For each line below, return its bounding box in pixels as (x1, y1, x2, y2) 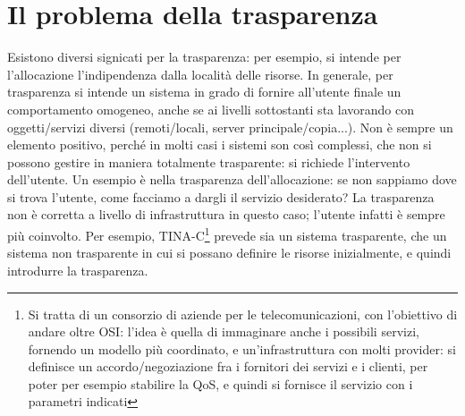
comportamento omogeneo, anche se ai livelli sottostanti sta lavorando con (7, 99, 414, 118)
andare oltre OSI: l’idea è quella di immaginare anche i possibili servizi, (28, 322, 419, 341)
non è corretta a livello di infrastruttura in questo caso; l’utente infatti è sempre (7, 205, 445, 224)
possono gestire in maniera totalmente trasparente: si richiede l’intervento (7, 152, 410, 171)
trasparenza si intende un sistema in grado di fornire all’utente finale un (7, 82, 402, 101)
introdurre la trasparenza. (7, 260, 148, 279)
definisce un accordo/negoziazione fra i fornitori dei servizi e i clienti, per (28, 357, 428, 376)
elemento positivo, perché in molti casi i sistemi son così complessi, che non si (7, 135, 432, 154)
